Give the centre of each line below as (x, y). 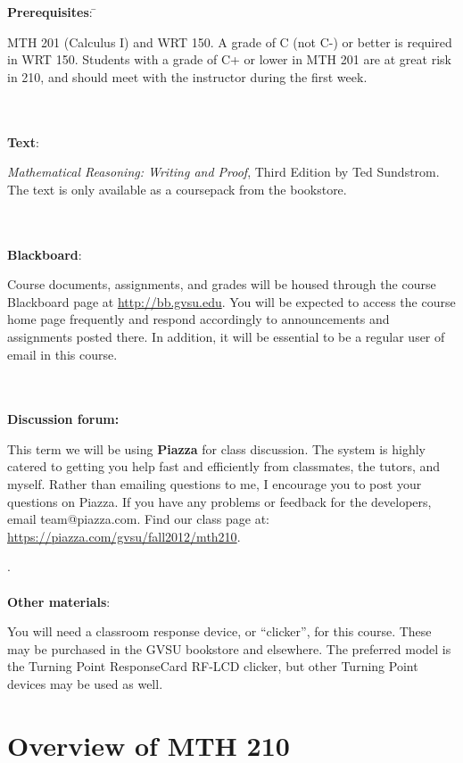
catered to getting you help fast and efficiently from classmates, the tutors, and (224, 466)
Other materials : (59, 601)
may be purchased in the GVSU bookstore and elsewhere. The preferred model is (229, 648)
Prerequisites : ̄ (52, 12)
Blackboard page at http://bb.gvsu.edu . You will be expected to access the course (231, 301)
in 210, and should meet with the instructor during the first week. (187, 76)
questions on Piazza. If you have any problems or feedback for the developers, (219, 501)
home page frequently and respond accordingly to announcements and (198, 319)
